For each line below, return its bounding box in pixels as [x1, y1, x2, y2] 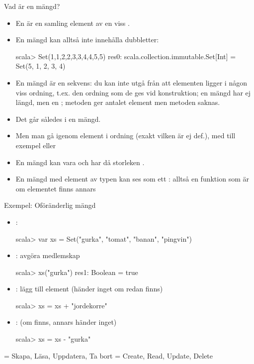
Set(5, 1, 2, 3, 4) [15, 61, 66, 71]
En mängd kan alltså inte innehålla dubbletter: [15, 34, 159, 45]
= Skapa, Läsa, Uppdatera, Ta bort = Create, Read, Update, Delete [4, 350, 213, 361]
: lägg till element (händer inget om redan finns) [15, 283, 163, 294]
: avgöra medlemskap [15, 250, 80, 261]
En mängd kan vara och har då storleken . [15, 157, 145, 167]
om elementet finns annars [15, 183, 96, 193]
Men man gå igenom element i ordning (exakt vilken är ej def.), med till [15, 130, 236, 141]
